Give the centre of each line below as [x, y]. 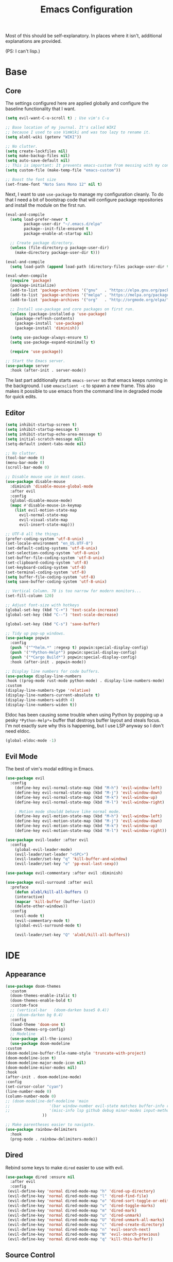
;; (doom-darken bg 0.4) [37, 1015]
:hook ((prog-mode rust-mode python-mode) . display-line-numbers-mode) [85, 681]
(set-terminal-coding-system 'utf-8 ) [46, 572]
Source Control [30, 1255]
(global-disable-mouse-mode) [41, 501]
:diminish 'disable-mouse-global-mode [52, 486]
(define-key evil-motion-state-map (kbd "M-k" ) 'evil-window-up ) [86, 826]
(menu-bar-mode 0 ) [25, 463]
